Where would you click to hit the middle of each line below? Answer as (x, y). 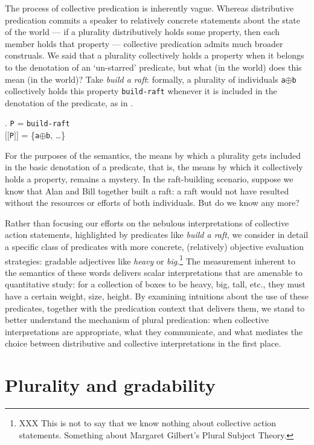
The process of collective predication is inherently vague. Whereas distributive (149, 8)
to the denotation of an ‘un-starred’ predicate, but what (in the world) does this (153, 67)
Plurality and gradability (110, 385)
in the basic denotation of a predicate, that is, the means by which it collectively (154, 167)
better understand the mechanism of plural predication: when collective (137, 320)
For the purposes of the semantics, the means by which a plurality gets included (153, 155)
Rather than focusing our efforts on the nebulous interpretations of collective (147, 222)
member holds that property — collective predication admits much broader (144, 43)
